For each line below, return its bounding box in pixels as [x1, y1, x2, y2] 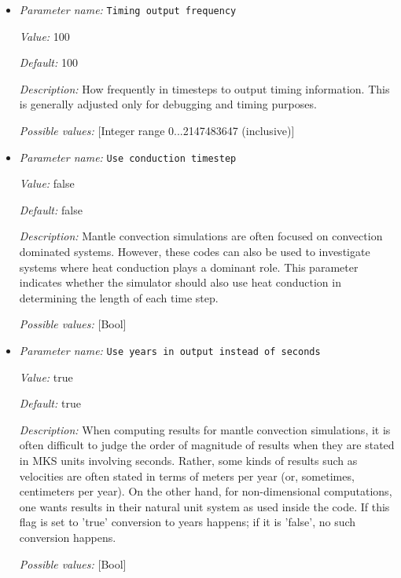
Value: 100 [19, 27, 70, 44]
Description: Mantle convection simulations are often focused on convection [19, 228, 383, 244]
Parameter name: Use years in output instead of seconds [19, 342, 321, 359]
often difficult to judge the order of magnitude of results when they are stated [19, 437, 395, 453]
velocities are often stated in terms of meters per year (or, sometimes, [19, 467, 355, 484]
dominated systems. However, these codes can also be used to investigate [19, 243, 370, 260]
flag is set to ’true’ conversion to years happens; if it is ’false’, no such [19, 514, 356, 530]
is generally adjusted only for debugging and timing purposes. [19, 96, 317, 112]
